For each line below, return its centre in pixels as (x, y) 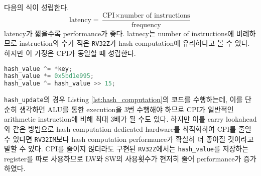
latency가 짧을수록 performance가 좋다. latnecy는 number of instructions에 (119, 33)
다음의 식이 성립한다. (37, 7)
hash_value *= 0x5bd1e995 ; (49, 76)
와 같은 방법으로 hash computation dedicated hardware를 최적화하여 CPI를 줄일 (128, 128)
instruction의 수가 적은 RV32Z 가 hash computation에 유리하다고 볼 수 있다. (135, 43)
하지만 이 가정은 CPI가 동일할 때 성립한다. (70, 53)
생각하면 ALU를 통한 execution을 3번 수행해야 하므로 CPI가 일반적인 (126, 109)
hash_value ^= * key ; (38, 69)
